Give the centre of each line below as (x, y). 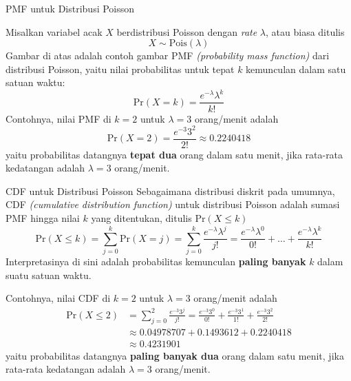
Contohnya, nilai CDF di (58, 298)
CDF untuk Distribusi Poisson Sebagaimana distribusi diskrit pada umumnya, (170, 190)
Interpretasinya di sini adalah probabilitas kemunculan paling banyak (156, 261)
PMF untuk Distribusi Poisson (70, 8)
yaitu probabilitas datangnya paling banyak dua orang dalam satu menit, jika (175, 355)
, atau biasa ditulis (305, 31)
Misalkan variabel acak (54, 31)
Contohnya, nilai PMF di (58, 118)
